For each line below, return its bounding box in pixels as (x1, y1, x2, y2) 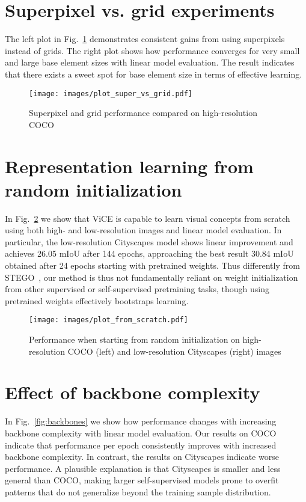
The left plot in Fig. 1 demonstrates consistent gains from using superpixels (5, 32, 285, 45)
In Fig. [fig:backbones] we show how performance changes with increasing (5, 415, 277, 427)
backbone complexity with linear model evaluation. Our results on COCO (5, 426, 277, 439)
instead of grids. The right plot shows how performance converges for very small (5, 44, 300, 57)
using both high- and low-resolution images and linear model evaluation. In (5, 224, 282, 236)
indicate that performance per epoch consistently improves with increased (5, 438, 277, 451)
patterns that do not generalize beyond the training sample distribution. (5, 485, 271, 498)
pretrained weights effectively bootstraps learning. (5, 294, 189, 307)
